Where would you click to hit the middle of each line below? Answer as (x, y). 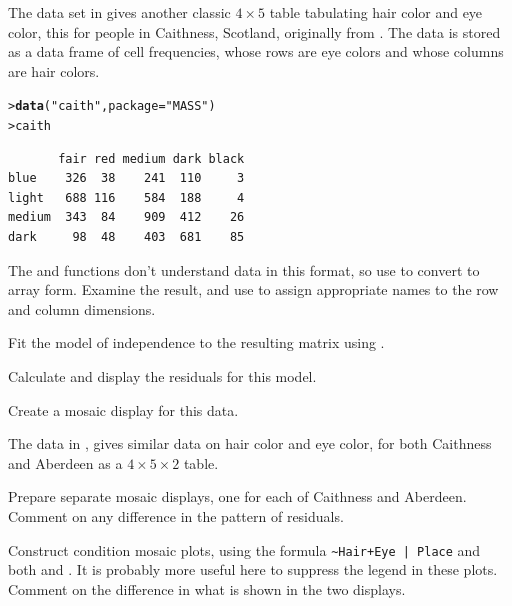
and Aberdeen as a (65, 462)
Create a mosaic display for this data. (123, 409)
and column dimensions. (82, 308)
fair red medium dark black (151, 158)
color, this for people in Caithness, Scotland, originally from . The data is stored (254, 31)
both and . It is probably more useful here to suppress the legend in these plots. (253, 569)
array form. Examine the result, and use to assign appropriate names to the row (253, 289)
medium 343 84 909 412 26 (126, 217)
